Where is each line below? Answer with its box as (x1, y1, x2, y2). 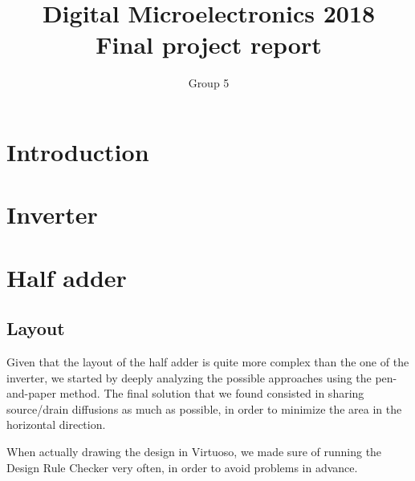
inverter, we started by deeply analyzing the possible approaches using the (6, 369, 372, 386)
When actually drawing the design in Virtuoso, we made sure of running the (6, 443, 382, 460)
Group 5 (188, 75, 230, 91)
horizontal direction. (6, 416, 106, 433)
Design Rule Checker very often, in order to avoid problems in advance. (6, 459, 358, 475)
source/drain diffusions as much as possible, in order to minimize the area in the (6, 400, 402, 417)
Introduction (6, 135, 149, 168)
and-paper (6, 385, 56, 402)
